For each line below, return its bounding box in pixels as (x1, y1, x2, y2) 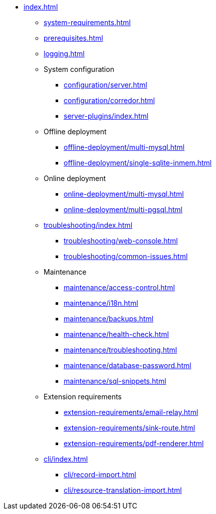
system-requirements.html (44, 18, 131, 27)
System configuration (44, 65, 114, 73)
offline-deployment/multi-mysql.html (64, 143, 185, 151)
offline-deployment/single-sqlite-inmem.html (64, 158, 212, 167)
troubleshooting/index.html (44, 221, 133, 229)
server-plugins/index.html (64, 112, 149, 120)
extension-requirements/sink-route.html (64, 423, 195, 432)
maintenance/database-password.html (64, 361, 191, 370)
